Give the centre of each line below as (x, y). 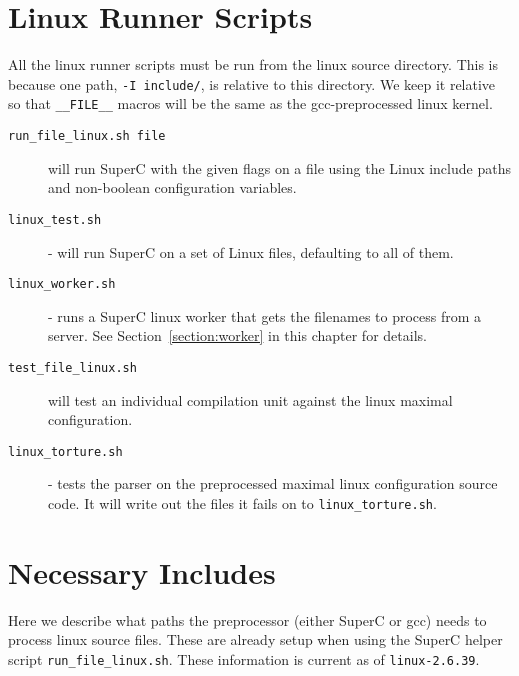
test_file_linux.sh (72, 367)
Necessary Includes (142, 571)
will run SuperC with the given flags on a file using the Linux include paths (279, 167)
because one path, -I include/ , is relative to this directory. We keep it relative (252, 83)
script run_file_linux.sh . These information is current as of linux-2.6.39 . (244, 659)
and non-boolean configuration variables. (172, 187)
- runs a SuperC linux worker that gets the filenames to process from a (265, 315)
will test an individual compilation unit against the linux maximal (250, 399)
